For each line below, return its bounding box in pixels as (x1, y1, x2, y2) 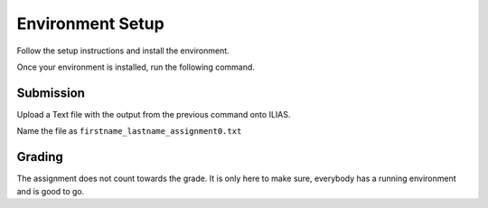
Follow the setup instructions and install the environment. (16, 45, 230, 56)
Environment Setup (16, 14, 164, 33)
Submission (16, 85, 86, 100)
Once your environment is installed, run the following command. (16, 61, 255, 72)
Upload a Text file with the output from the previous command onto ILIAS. (16, 109, 291, 119)
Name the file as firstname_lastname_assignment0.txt (16, 126, 242, 137)
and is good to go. (16, 185, 85, 196)
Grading (16, 149, 63, 165)
